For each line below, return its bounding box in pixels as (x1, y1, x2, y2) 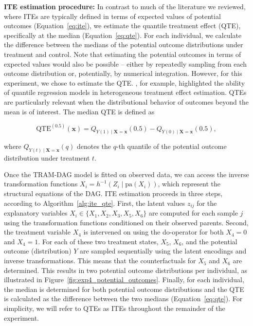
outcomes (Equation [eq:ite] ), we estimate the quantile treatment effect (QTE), (4, 20, 241, 31)
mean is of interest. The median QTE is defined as (4, 106, 155, 116)
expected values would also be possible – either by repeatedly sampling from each (4, 58, 247, 69)
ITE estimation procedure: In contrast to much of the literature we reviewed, (4, 1, 246, 11)
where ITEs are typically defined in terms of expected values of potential (4, 11, 221, 21)
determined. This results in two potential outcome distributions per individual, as (4, 265, 247, 275)
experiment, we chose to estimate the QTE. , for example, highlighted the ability (4, 77, 245, 88)
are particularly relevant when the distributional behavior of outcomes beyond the (4, 96, 249, 107)
